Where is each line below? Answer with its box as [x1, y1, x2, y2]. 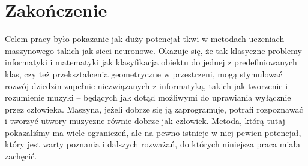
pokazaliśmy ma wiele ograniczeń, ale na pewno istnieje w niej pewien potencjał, [5, 126, 301, 138]
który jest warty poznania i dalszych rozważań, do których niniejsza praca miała [5, 138, 301, 150]
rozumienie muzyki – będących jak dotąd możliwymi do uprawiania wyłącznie [5, 91, 291, 104]
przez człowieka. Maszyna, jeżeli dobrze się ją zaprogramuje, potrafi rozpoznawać [5, 102, 303, 115]
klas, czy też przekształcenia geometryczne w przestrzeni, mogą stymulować [5, 67, 282, 80]
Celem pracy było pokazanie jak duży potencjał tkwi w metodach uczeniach [5, 32, 285, 45]
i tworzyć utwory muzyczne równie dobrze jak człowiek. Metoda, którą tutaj [5, 114, 285, 127]
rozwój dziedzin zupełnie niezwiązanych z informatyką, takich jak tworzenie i [5, 79, 288, 92]
